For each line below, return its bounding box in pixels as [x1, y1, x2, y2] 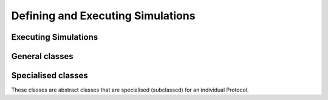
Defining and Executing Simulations [11, 9, 196, 22]
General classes [11, 51, 74, 61]
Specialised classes [11, 70, 88, 81]
